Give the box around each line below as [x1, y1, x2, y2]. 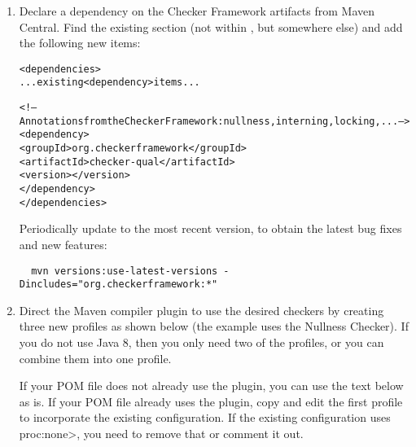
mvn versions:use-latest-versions [31, 265, 218, 277]
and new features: [19, 235, 107, 252]
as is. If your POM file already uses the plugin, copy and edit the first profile [19, 392, 403, 410]
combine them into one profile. [19, 349, 172, 366]
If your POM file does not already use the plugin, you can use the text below [19, 377, 404, 394]
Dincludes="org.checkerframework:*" [19, 278, 218, 291]
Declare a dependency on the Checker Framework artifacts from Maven [19, 2, 375, 19]
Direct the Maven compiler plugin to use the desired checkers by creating [19, 301, 384, 318]
